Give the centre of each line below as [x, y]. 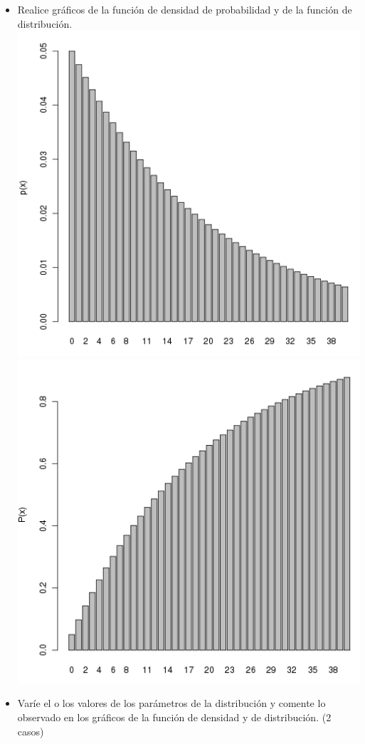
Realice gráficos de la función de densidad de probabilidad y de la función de [185, 9]
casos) [31, 731]
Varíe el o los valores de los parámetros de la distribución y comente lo [171, 703]
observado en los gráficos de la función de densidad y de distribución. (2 [174, 717]
